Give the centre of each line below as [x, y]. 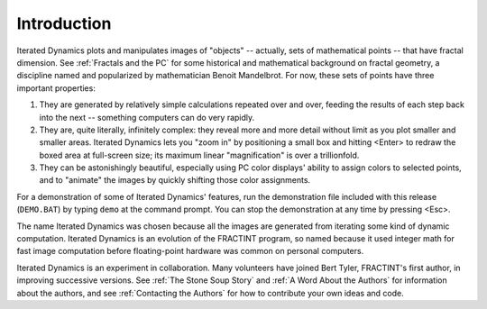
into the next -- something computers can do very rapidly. [147, 117]
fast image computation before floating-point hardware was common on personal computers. [190, 251]
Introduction [64, 23]
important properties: [56, 88]
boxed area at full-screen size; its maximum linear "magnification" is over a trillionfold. [199, 155]
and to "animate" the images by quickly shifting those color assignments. [175, 180]
